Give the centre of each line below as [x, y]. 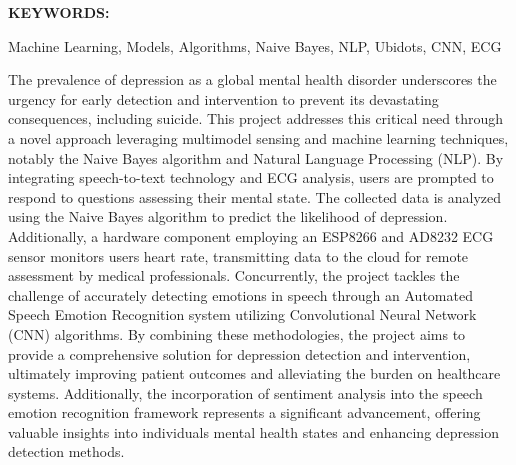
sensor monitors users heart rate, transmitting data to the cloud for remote [238, 255]
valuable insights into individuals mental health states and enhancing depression [254, 431]
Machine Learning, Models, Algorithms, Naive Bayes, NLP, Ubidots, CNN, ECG [255, 45]
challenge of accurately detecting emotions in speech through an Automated [240, 294]
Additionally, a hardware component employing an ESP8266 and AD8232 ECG [251, 235]
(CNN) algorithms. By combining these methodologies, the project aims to [237, 333]
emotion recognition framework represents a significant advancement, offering [244, 412]
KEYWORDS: [59, 12]
